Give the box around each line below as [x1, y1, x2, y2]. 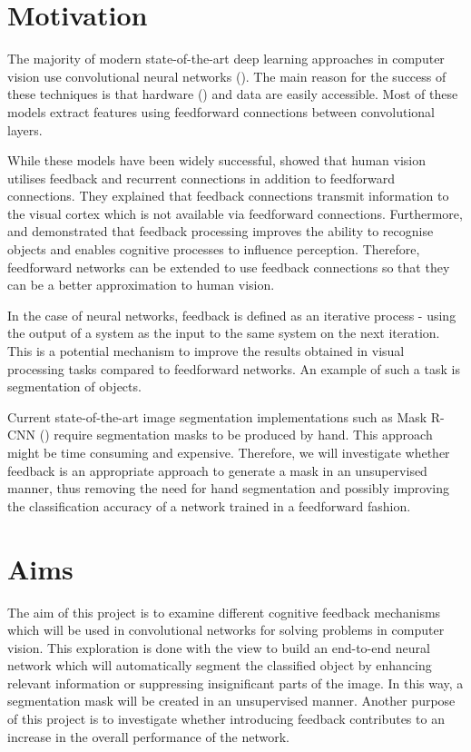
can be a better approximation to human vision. [7, 275, 275, 294]
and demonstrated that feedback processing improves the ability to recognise [7, 222, 434, 241]
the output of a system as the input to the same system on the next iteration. [7, 323, 440, 342]
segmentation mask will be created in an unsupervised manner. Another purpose [7, 691, 456, 710]
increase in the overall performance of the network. [7, 727, 289, 746]
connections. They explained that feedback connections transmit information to [7, 186, 449, 205]
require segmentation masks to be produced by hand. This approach [54, 425, 433, 444]
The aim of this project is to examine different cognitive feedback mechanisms [7, 602, 441, 621]
